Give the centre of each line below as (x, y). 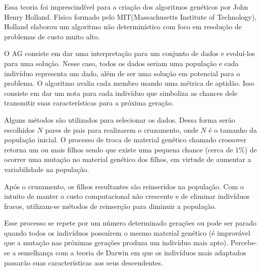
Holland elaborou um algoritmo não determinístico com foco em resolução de (123, 26)
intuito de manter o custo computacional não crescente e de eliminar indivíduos (127, 196)
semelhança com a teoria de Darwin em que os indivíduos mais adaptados (132, 253)
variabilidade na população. (47, 169)
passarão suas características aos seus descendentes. (84, 262)
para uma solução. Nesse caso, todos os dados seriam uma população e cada (121, 63)
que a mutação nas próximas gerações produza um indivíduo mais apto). (116, 242)
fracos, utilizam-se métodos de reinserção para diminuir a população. (110, 206)
